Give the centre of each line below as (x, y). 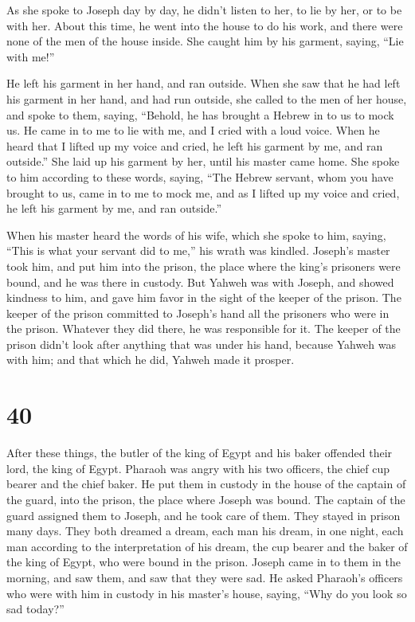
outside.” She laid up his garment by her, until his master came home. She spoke (203, 161)
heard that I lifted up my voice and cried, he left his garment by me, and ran (195, 145)
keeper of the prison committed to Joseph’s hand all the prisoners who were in (198, 313)
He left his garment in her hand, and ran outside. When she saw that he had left (204, 83)
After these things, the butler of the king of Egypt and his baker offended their (200, 453)
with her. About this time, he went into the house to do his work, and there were (205, 25)
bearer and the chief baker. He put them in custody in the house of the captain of (206, 484)
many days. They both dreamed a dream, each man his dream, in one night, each (205, 531)
